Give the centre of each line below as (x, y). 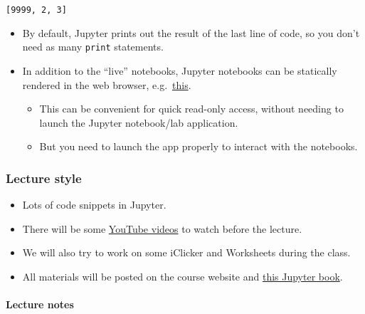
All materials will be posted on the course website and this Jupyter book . (182, 276)
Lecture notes (40, 304)
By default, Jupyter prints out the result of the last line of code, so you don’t (191, 32)
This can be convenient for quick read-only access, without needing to (191, 109)
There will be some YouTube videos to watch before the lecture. (162, 228)
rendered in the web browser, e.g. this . (107, 84)
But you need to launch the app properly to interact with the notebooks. (199, 146)
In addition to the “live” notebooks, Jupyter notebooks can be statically (180, 70)
